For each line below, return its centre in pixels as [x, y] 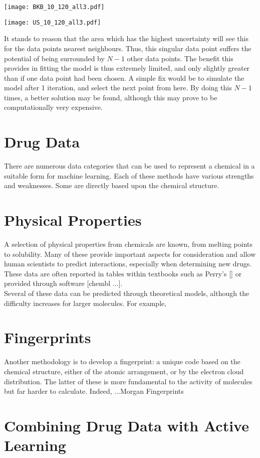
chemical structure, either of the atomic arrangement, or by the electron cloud [124, 371]
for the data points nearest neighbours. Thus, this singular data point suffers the [128, 48]
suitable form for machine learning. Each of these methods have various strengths [129, 175]
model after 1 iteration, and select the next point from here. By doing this [118, 88]
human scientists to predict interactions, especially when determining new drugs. [128, 264]
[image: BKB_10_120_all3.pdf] [54, 7]
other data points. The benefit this [180, 58]
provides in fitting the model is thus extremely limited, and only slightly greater [127, 68]
